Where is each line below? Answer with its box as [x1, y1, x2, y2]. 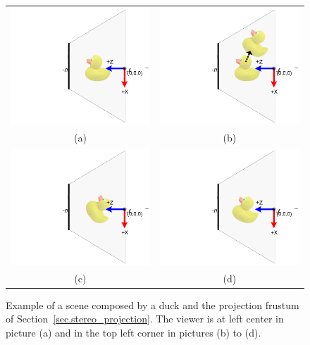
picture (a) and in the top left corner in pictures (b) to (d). [6, 325, 261, 339]
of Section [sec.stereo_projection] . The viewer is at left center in [6, 311, 284, 326]
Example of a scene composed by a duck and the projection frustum [6, 297, 299, 312]
